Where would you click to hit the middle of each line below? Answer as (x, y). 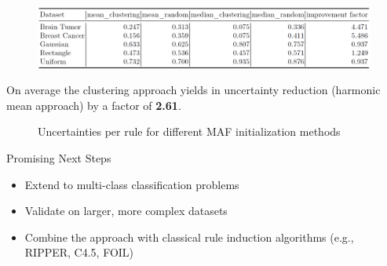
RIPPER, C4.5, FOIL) (79, 252)
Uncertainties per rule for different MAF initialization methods (189, 131)
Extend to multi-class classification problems (132, 184)
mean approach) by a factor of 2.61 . (94, 105)
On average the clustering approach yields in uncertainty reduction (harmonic (193, 90)
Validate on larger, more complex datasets (126, 211)
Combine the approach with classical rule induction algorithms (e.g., (189, 237)
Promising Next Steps (59, 158)
